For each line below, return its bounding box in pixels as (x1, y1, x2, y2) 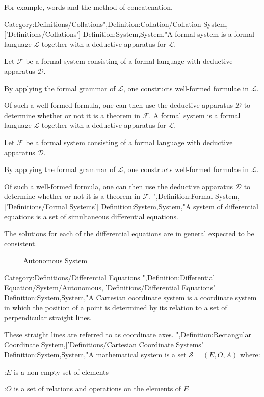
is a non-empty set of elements (13, 366, 109, 377)
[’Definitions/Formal (4, 201, 67, 211)
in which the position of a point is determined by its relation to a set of (4, 302, 227, 313)
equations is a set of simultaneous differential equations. (4, 211, 178, 221)
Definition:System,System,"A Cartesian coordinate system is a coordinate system (4, 292, 257, 303)
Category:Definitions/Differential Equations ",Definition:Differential (4, 272, 215, 282)
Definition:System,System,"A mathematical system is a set (4, 349, 187, 360)
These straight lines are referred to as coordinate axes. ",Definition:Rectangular (4, 329, 251, 339)
